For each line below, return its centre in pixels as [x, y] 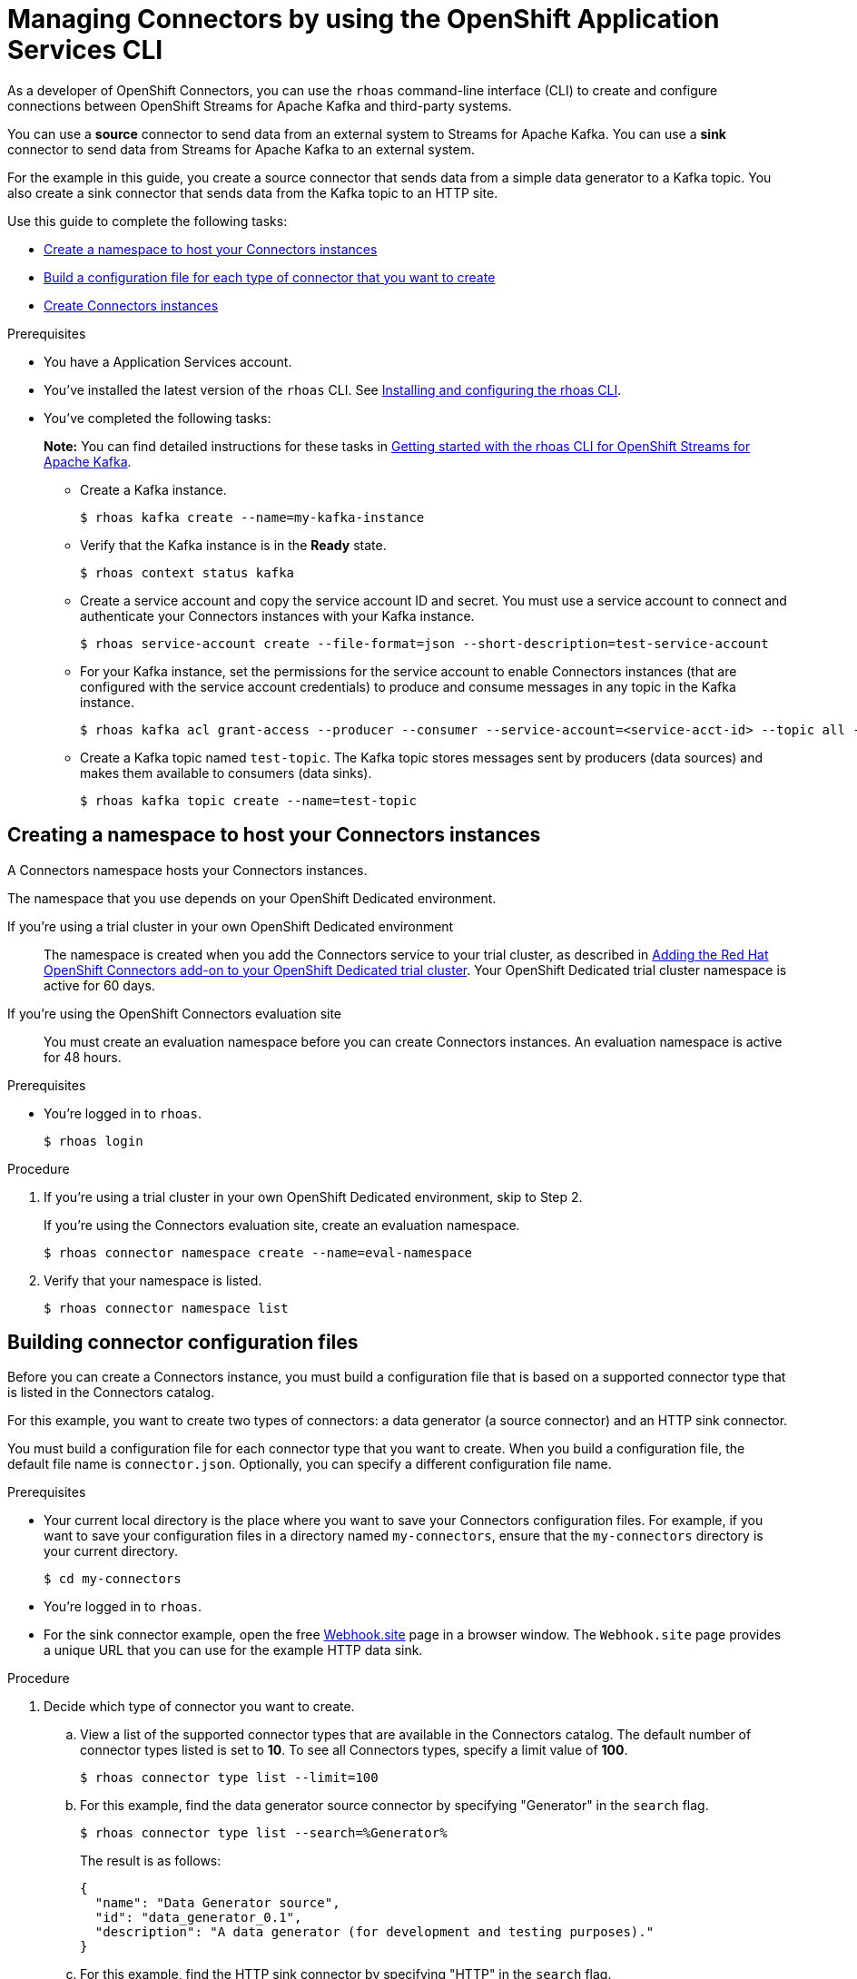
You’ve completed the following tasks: [158, 418]
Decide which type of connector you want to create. [199, 1707]
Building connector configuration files [183, 1343]
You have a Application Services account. [168, 361]
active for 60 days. [99, 985]
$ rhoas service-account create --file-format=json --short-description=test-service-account [424, 643]
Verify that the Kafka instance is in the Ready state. [233, 545]
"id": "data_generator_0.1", [198, 1918]
